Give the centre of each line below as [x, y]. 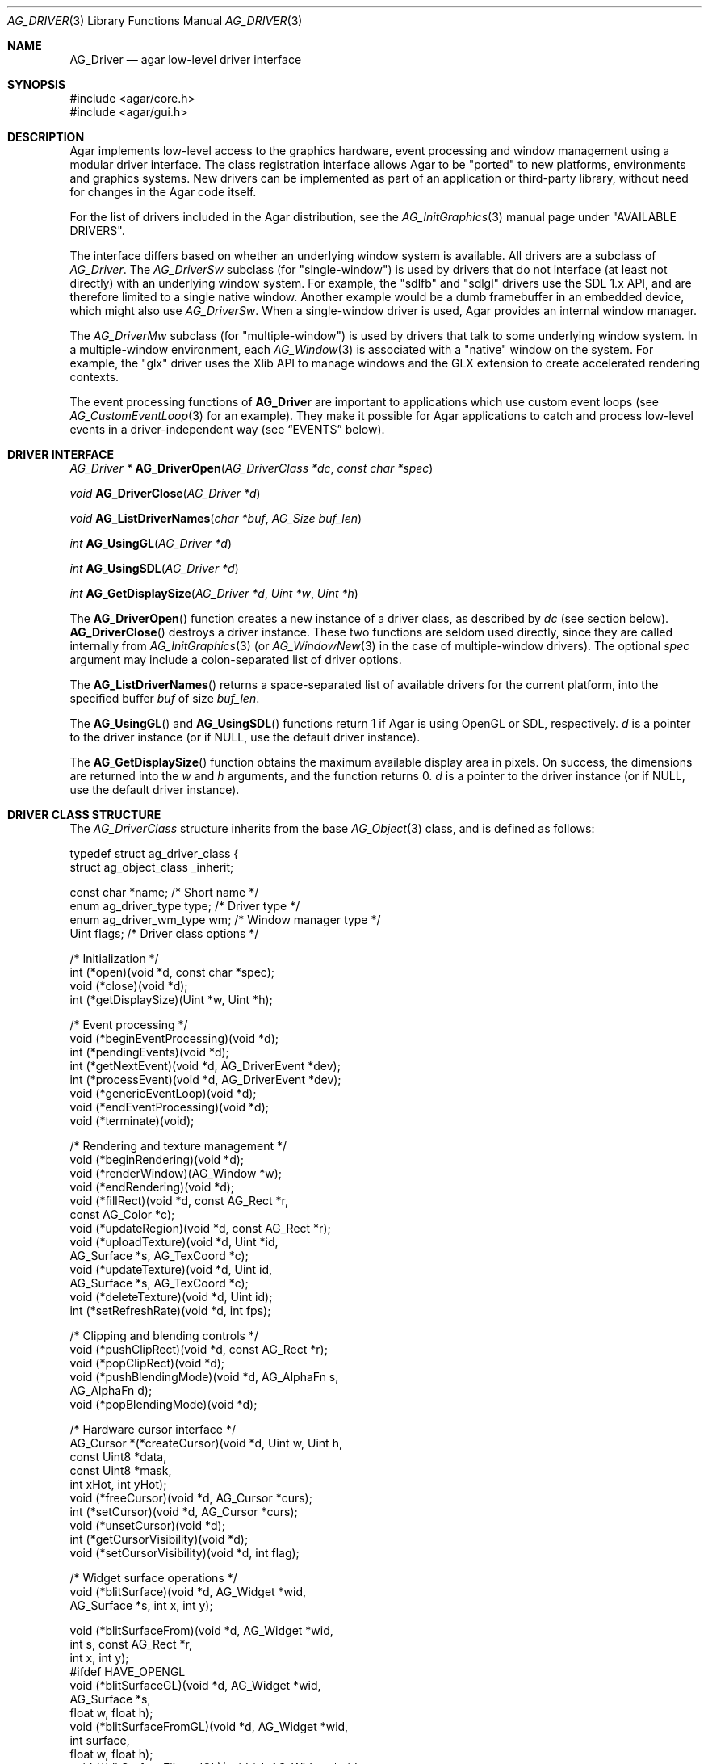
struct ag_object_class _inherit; [152, 867]
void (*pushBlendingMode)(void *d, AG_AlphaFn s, [204, 1377]
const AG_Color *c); [122, 1214]
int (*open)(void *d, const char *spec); [172, 972]
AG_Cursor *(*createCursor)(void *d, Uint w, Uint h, [206, 1443]
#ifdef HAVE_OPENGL [128, 1672]
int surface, [100, 1740]
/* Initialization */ [114, 958]
